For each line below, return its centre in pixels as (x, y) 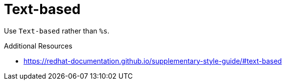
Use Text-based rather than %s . (57, 31)
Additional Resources (38, 46)
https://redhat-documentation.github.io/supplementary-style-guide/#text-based (153, 61)
